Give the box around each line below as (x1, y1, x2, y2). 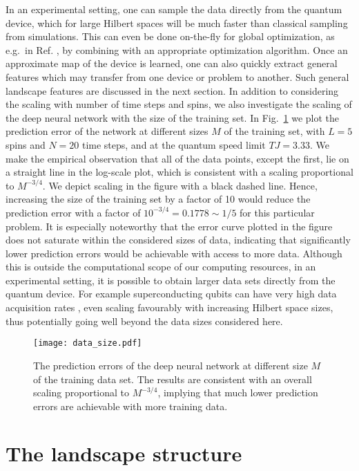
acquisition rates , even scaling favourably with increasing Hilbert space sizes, (6, 300, 333, 315)
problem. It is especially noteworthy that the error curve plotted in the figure (6, 219, 333, 233)
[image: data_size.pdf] (33, 338, 142, 349)
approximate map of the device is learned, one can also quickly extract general (6, 56, 338, 71)
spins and (6, 137, 46, 151)
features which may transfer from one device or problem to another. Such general (6, 69, 349, 84)
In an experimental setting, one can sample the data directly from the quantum (6, 2, 342, 16)
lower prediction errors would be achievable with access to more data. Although (6, 246, 342, 260)
